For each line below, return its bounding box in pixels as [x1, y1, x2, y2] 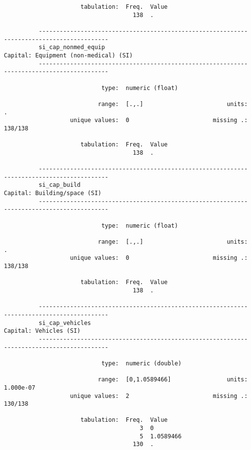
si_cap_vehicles [38, 319, 91, 326]
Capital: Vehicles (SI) [4, 327, 81, 335]
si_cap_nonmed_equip [38, 44, 105, 51]
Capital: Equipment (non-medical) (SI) [4, 52, 133, 59]
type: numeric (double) [101, 360, 182, 367]
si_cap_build [38, 181, 81, 189]
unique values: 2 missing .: [70, 392, 248, 399]
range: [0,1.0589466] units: [98, 376, 248, 383]
